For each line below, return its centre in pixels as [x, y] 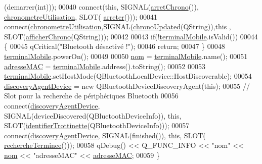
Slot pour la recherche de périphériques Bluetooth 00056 [91, 96]
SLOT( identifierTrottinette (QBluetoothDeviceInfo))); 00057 [97, 125]
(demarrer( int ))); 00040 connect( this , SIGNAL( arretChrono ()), [101, 7]
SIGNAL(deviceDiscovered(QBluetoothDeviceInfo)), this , [93, 115]
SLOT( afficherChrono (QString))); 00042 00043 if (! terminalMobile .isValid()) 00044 [131, 36]
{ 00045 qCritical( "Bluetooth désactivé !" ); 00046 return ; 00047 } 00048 [115, 46]
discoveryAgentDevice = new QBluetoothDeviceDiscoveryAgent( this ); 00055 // [127, 86]
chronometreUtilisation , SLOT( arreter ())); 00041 [81, 16]
